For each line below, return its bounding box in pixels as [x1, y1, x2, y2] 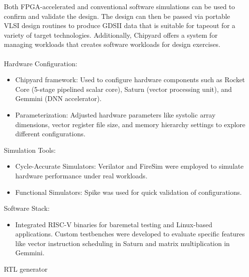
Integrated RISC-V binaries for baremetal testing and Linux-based [15, 219, 212, 229]
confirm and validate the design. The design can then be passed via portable [4, 11, 230, 21]
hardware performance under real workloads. [15, 170, 147, 180]
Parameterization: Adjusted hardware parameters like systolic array [15, 109, 216, 119]
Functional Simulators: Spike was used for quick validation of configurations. [15, 187, 242, 197]
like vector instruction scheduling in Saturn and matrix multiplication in [15, 238, 230, 248]
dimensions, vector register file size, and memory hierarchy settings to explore [15, 119, 246, 129]
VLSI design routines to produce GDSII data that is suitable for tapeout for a [4, 20, 235, 30]
